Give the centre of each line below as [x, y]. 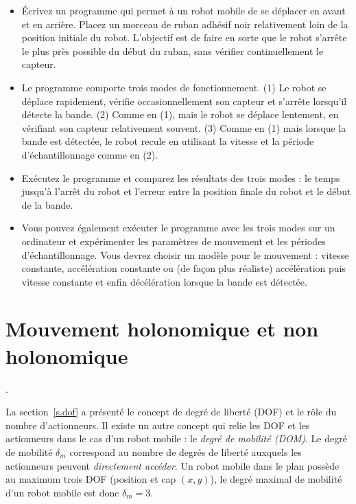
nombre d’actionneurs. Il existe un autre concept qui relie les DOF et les [158, 425]
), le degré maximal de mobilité [276, 479]
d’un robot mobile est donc [62, 492]
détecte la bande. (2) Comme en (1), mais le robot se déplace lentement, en [180, 114]
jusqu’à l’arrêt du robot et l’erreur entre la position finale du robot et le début [186, 191]
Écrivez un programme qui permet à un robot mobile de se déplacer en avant [183, 10]
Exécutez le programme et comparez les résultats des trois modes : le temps [181, 177]
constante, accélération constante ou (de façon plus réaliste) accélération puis [183, 268]
